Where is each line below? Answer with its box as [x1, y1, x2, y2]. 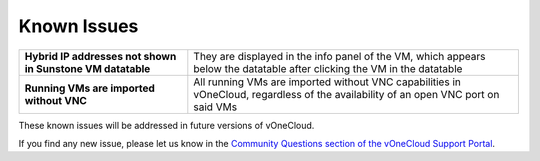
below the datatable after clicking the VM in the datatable [193, 61, 463, 75]
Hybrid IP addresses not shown [24, 49, 177, 63]
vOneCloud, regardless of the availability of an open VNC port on [193, 87, 500, 101]
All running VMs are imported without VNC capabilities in [193, 75, 462, 89]
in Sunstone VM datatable [24, 61, 151, 75]
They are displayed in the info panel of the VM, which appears [193, 49, 486, 63]
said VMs [193, 100, 238, 114]
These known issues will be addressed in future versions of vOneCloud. [18, 119, 315, 131]
